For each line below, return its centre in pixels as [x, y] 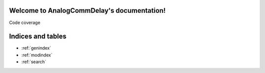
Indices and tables [38, 36]
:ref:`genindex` [36, 48]
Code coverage [25, 23]
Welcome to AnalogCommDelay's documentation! [87, 11]
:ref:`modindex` [37, 55]
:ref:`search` [34, 62]
